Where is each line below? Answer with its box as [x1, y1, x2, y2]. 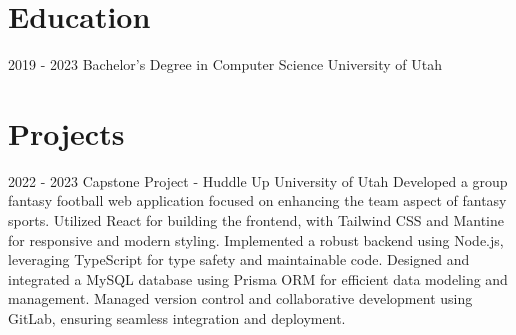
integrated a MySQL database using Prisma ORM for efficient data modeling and [8, 268, 508, 289]
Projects [8, 112, 125, 153]
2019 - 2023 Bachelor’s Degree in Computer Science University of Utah [8, 54, 442, 75]
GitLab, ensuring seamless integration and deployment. [8, 308, 346, 328]
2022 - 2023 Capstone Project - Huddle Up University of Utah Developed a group [8, 170, 508, 191]
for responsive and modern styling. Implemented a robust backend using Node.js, [8, 229, 504, 250]
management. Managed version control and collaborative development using [8, 288, 473, 309]
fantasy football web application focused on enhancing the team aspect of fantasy [8, 190, 507, 211]
